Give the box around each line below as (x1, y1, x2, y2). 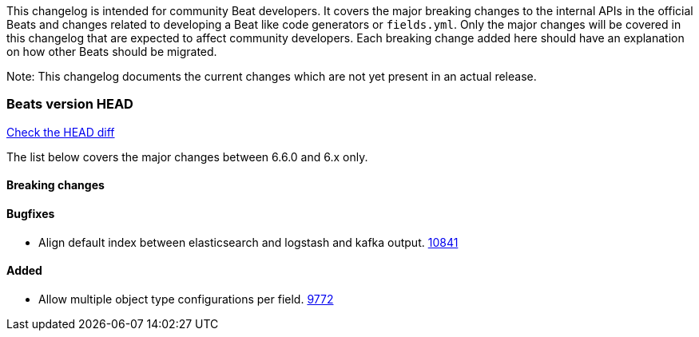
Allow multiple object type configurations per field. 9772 (38, 291, 334, 306)
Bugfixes (6, 206, 55, 220)
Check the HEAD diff (6, 125, 115, 139)
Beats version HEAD (6, 96, 133, 113)
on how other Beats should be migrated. (6, 45, 217, 58)
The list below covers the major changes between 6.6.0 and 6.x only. (6, 149, 368, 164)
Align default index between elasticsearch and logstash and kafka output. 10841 (38, 235, 459, 249)
